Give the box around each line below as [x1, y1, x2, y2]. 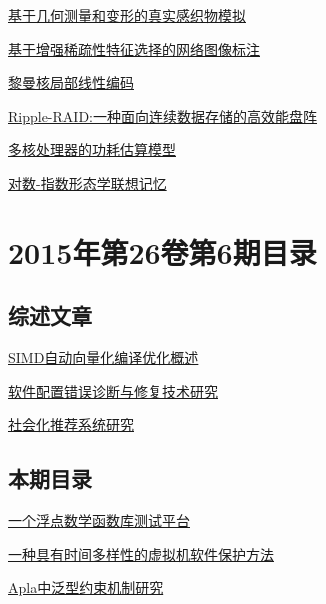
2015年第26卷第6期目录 [8, 231, 317, 272]
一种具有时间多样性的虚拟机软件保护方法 [8, 543, 274, 564]
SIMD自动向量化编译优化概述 [8, 347, 199, 368]
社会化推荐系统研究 [8, 414, 134, 435]
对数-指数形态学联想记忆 [8, 172, 167, 193]
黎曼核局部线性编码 [8, 72, 134, 93]
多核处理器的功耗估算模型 [8, 139, 176, 160]
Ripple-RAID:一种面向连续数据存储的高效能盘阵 [8, 105, 317, 126]
